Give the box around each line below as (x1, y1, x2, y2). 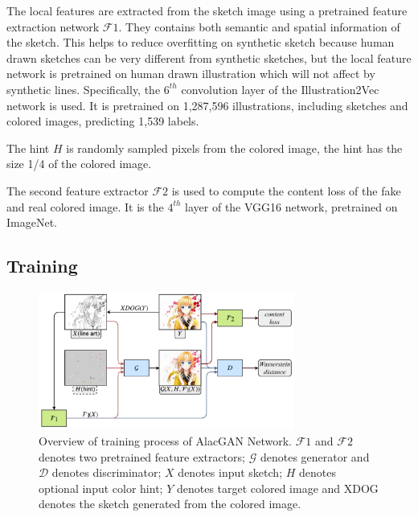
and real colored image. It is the (6, 198, 164, 215)
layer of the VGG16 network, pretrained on (185, 198, 398, 215)
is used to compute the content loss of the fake (171, 182, 401, 199)
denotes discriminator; (51, 464, 162, 481)
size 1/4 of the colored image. (6, 155, 152, 172)
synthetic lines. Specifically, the (6, 80, 161, 97)
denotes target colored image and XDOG (176, 479, 379, 496)
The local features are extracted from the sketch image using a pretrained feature (6, 2, 408, 18)
